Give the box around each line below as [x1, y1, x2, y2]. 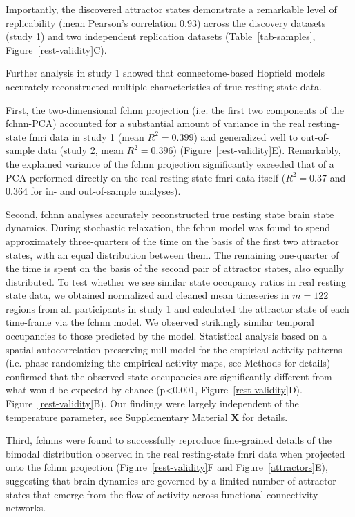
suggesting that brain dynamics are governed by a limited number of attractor [6, 474, 336, 487]
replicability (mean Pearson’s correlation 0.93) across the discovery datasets [6, 15, 326, 30]
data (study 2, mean [37, 143, 124, 157]
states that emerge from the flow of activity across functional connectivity [6, 487, 318, 501]
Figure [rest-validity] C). [6, 42, 107, 57]
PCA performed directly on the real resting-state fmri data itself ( [6, 170, 286, 184]
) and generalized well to [193, 129, 298, 144]
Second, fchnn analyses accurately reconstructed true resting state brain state [6, 206, 334, 221]
